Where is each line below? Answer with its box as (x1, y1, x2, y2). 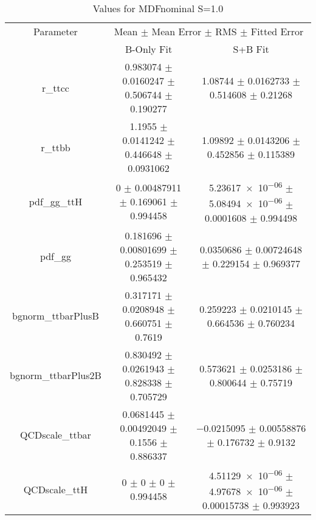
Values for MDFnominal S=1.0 (92, 1, 224, 15)
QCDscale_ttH (23, 482, 88, 496)
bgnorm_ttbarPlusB (12, 309, 99, 323)
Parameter (33, 24, 78, 38)
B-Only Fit (125, 42, 173, 56)
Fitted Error (250, 24, 304, 38)
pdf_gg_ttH (29, 194, 83, 209)
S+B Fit (233, 42, 269, 56)
